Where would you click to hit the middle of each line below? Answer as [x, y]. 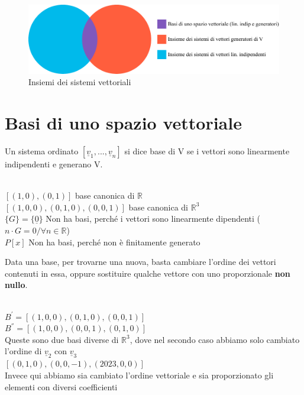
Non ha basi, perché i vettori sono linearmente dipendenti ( [153, 218]
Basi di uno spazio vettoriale [123, 123]
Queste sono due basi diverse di [62, 339]
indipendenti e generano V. [54, 164]
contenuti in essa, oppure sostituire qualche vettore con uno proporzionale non [148, 273]
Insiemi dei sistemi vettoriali [80, 82]
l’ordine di [23, 351]
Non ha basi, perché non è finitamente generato [114, 242]
